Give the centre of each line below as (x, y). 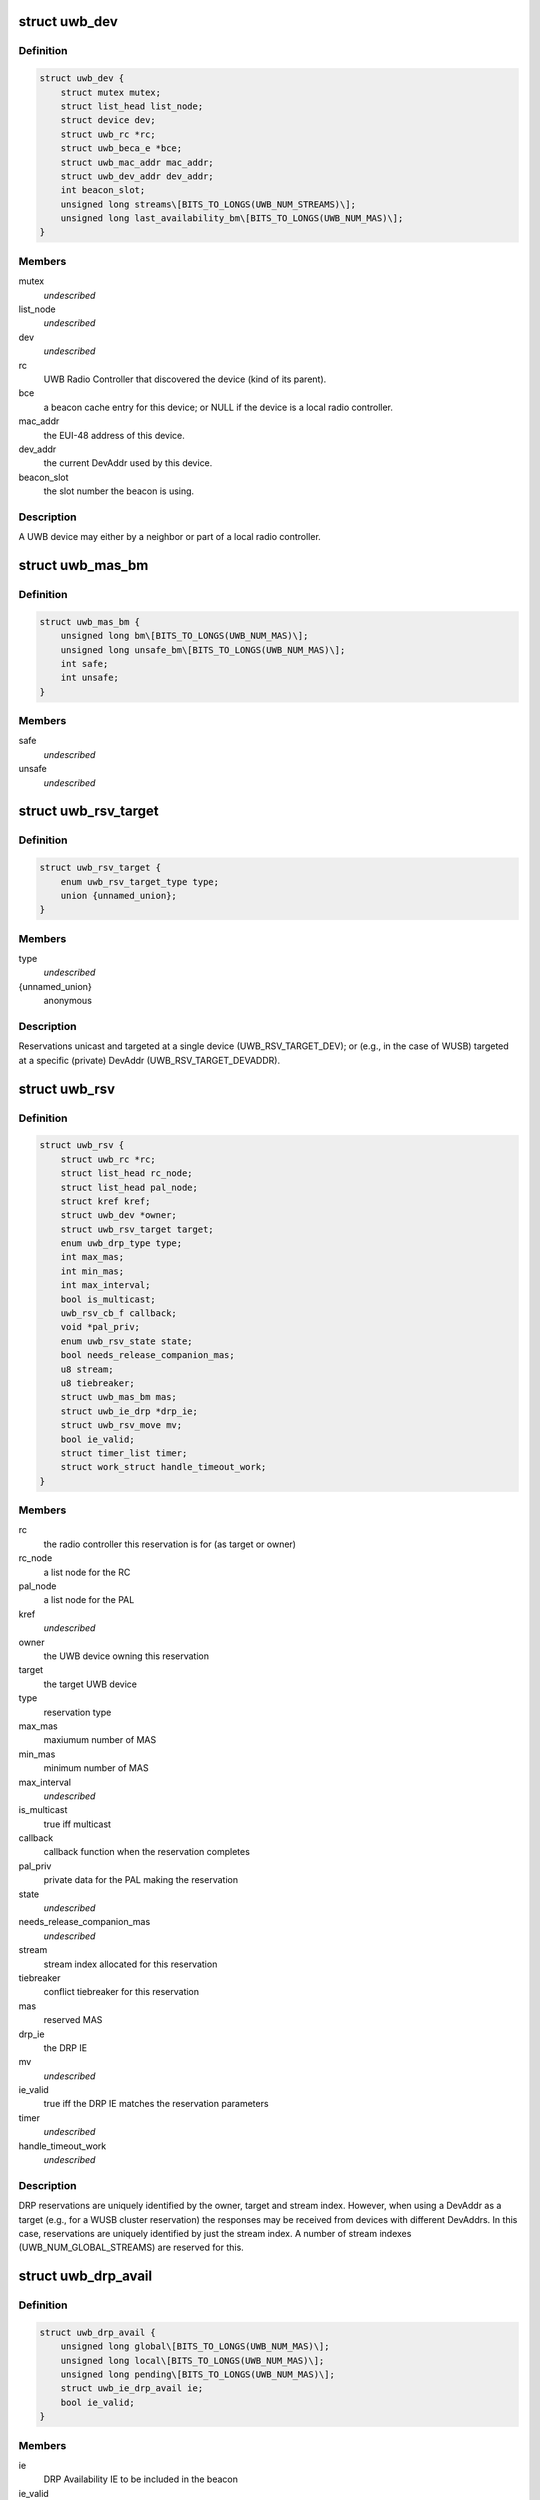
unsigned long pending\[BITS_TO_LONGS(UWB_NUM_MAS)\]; (197, 2374)
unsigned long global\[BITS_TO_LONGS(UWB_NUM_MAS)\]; (195, 2346)
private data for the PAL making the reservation (141, 1880)
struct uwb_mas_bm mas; (118, 1397)
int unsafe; (90, 678)
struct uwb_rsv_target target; (137, 1229)
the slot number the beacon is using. (119, 491)
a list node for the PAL (89, 1600)
